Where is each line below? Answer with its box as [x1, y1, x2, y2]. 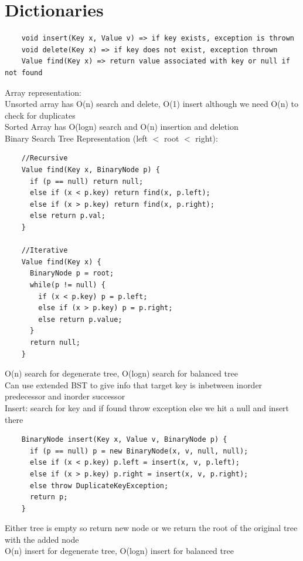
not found [5, 68, 43, 77]
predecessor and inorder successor [5, 390, 125, 402]
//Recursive [21, 154, 68, 163]
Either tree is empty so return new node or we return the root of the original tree [5, 522, 298, 534]
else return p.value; [38, 315, 122, 324]
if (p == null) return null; [29, 177, 144, 186]
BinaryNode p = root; [29, 269, 114, 278]
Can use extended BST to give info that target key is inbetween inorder [5, 378, 263, 391]
